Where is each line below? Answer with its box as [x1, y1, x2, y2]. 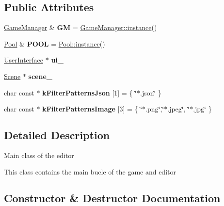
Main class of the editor [4, 150, 74, 160]
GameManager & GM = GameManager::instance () [4, 22, 157, 32]
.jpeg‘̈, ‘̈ [167, 104, 190, 114]
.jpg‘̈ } [193, 104, 212, 114]
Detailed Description [4, 127, 110, 143]
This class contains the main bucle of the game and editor [4, 166, 176, 176]
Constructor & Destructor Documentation [4, 190, 221, 205]
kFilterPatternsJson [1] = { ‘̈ [42, 87, 137, 97]
